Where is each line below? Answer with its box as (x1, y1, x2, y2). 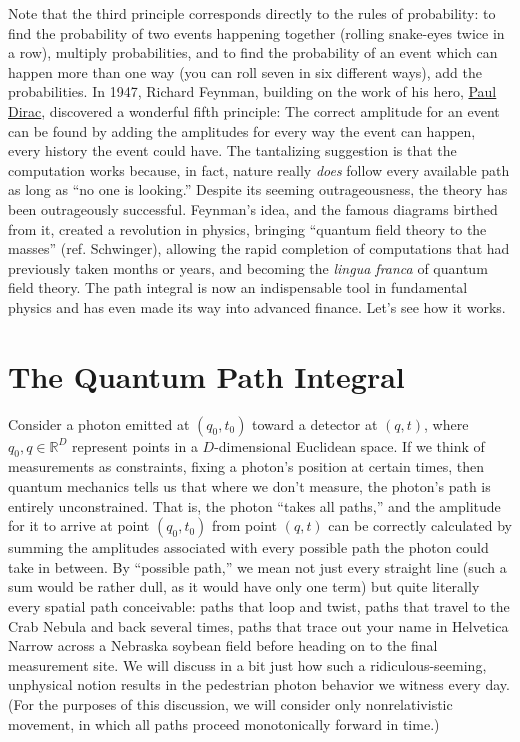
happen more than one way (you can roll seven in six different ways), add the (8, 61, 482, 82)
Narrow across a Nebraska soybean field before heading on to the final (8, 635, 438, 656)
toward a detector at (252, 413, 378, 434)
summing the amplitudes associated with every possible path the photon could (8, 537, 489, 558)
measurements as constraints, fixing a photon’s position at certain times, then (8, 456, 484, 477)
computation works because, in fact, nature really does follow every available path (8, 159, 510, 180)
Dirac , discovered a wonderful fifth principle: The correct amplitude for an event (8, 100, 500, 121)
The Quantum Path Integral (8, 355, 405, 396)
